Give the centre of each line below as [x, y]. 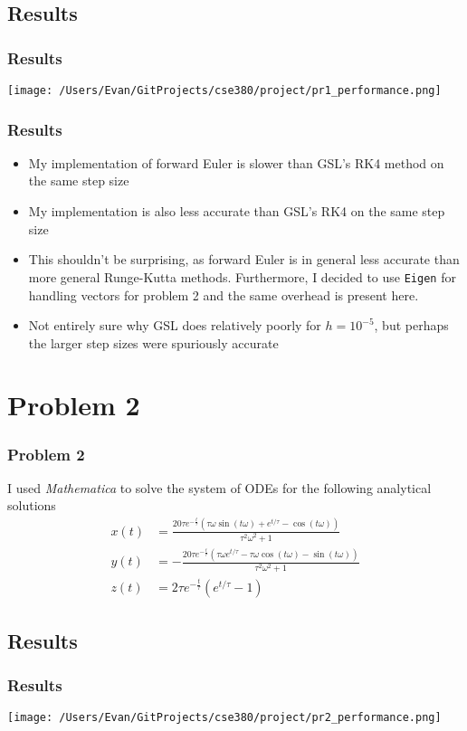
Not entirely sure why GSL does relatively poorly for [175, 325]
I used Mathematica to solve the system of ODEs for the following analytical [219, 487]
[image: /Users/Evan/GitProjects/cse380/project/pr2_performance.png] [224, 718]
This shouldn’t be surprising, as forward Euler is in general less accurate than [244, 259]
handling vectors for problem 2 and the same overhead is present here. [224, 294]
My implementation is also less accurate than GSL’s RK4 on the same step [237, 211]
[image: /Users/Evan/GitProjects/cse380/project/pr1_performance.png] [224, 90]
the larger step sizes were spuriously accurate [153, 342]
